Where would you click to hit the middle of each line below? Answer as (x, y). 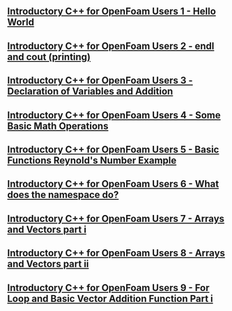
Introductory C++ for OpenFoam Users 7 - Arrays (116, 218)
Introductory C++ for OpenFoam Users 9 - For (109, 288)
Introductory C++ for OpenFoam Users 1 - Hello (111, 11)
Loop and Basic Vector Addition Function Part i (110, 298)
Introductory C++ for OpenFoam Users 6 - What (113, 184)
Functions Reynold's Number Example (92, 160)
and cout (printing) (49, 57)
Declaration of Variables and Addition (90, 91)
